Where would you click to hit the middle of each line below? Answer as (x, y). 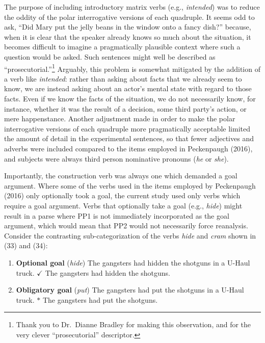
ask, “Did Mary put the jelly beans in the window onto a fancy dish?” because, (128, 27)
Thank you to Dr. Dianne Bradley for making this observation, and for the (134, 324)
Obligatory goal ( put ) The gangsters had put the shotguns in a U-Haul (130, 290)
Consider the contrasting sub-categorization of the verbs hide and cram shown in (130, 235)
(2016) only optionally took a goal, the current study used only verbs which (122, 195)
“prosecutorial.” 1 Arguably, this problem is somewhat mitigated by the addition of (132, 68)
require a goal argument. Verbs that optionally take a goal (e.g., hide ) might (123, 205)
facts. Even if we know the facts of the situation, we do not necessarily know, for (130, 98)
